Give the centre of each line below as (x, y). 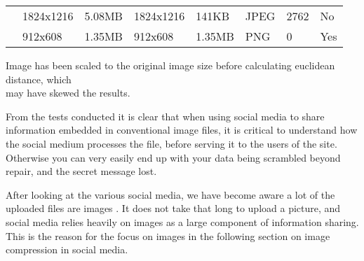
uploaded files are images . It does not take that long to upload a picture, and (173, 208)
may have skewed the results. (68, 93)
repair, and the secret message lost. (81, 171)
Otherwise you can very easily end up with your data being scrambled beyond (173, 157)
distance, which (39, 79)
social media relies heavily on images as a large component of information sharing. (182, 221)
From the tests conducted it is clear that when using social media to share (165, 116)
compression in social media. (67, 249)
